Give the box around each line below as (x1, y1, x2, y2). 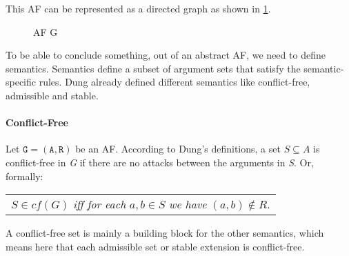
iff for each (73, 196, 126, 213)
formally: (6, 168, 43, 183)
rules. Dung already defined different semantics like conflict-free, (39, 75, 310, 89)
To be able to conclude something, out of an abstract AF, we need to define (6, 48, 326, 62)
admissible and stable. (6, 88, 99, 102)
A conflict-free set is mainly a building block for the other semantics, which (6, 226, 324, 240)
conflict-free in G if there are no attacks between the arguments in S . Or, (6, 155, 314, 169)
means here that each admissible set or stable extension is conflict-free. (6, 239, 305, 253)
